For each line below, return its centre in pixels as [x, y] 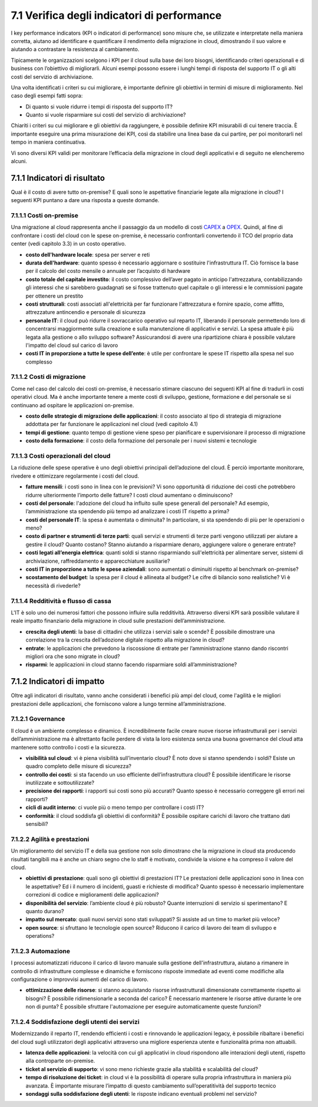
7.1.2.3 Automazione [41, 951]
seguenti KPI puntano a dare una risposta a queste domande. [85, 200]
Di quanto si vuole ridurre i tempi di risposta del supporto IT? [99, 107]
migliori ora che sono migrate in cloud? [73, 656]
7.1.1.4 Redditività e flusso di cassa [61, 601]
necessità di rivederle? [53, 586]
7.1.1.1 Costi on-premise [45, 216]
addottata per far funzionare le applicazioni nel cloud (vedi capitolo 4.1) [112, 424]
